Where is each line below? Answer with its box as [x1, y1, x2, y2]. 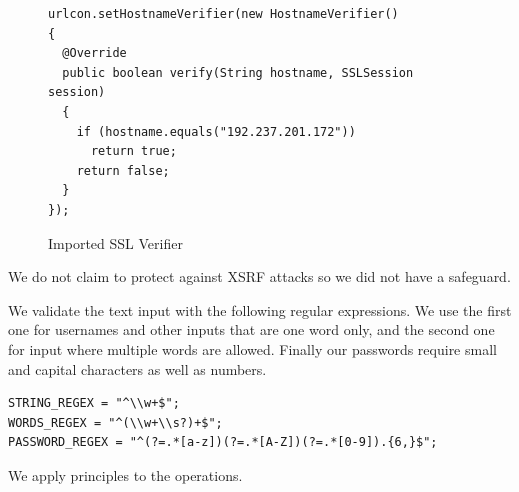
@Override [62, 46, 127, 61]
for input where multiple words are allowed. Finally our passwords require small [8, 338, 497, 359]
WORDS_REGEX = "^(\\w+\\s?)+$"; [8, 415, 223, 430]
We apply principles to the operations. [8, 464, 243, 485]
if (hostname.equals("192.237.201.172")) [76, 124, 356, 139]
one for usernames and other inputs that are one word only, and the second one [8, 319, 495, 340]
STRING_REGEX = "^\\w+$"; [8, 396, 180, 411]
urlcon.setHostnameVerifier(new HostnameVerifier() [48, 7, 399, 21]
